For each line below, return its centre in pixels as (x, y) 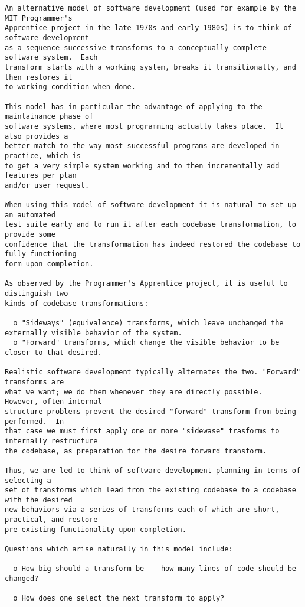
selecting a (28, 480)
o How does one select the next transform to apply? (119, 598)
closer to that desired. (53, 352)
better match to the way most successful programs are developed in (142, 146)
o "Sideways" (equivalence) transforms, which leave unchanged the (148, 323)
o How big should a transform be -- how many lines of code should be (155, 569)
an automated (30, 215)
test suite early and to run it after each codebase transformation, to (150, 225)
